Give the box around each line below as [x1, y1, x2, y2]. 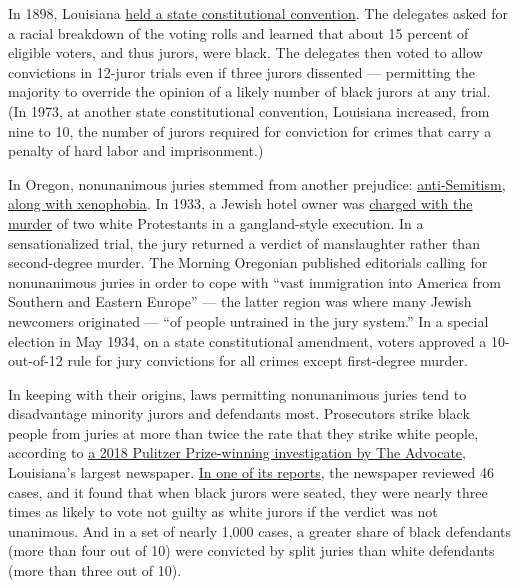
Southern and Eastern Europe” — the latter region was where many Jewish [8, 291, 472, 312]
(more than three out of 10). [8, 560, 182, 581]
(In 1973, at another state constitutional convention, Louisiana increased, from [8, 100, 490, 121]
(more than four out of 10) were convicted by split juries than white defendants [8, 540, 495, 561]
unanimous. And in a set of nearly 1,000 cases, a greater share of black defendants [8, 520, 512, 541]
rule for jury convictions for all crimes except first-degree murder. [67, 350, 468, 371]
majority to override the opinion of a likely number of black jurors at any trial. [8, 81, 491, 102]
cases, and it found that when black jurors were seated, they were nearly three [8, 481, 488, 502]
